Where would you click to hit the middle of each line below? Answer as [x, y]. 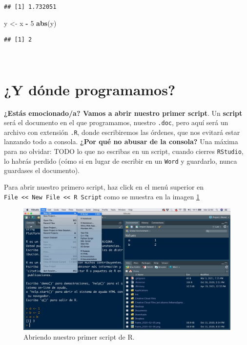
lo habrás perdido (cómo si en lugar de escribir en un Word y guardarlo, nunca [121, 161]
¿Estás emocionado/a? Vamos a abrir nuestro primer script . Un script [123, 113]
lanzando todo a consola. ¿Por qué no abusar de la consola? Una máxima [121, 141]
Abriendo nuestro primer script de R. [79, 336]
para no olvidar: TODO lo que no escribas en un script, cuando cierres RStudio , [124, 151]
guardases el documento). [42, 170]
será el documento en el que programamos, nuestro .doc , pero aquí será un [116, 122]
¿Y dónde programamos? [90, 89]
